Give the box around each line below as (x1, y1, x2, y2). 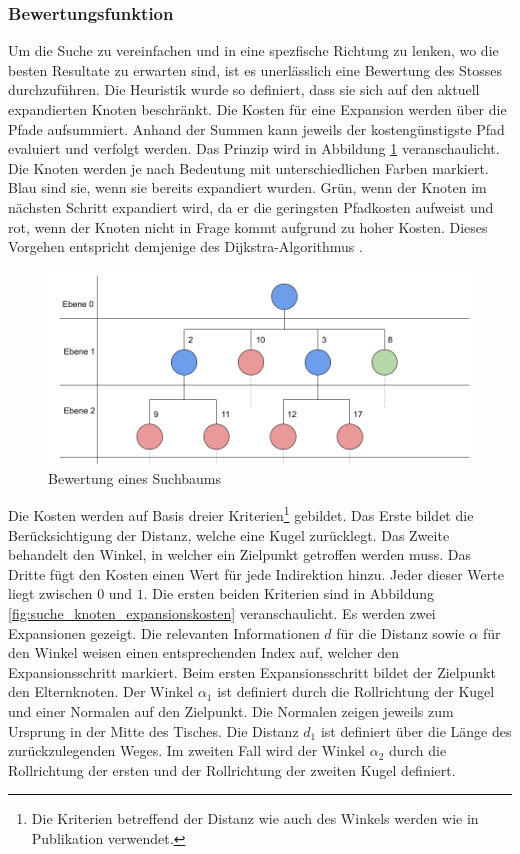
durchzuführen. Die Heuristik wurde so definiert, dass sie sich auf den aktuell (8, 79, 480, 100)
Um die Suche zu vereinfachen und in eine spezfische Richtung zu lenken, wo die (8, 40, 499, 61)
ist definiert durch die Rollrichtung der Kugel (217, 681, 495, 702)
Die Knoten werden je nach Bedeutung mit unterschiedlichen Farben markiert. (8, 157, 489, 178)
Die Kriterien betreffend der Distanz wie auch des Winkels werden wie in (31, 808, 479, 829)
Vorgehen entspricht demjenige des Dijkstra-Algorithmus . (8, 236, 363, 257)
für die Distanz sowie (336, 622, 465, 643)
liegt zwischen (8, 583, 93, 604)
